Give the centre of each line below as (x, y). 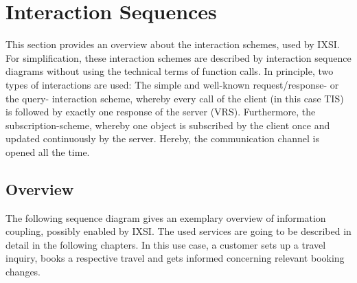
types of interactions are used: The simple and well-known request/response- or (172, 84)
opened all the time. (48, 151)
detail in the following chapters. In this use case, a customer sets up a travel (166, 244)
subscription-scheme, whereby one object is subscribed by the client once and (168, 125)
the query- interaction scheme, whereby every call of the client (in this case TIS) (175, 98)
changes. (23, 272)
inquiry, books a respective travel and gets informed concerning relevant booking (175, 258)
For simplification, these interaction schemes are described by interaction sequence (178, 57)
